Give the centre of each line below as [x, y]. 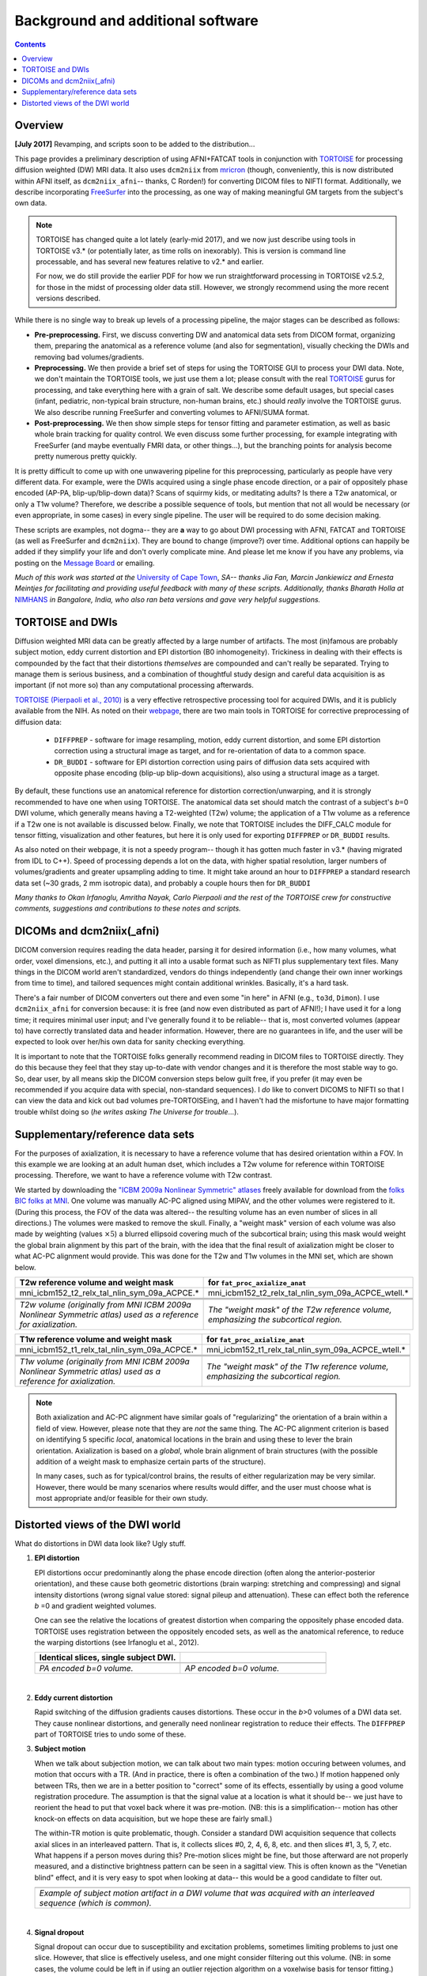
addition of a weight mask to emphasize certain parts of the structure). [151, 1461]
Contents [30, 44]
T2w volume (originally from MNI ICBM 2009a [105, 1304]
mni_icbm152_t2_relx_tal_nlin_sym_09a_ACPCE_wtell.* [308, 1292]
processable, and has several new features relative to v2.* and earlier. [150, 262]
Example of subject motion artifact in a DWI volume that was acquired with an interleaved [207, 1893]
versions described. [68, 298]
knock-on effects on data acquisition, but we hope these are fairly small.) [153, 1819]
